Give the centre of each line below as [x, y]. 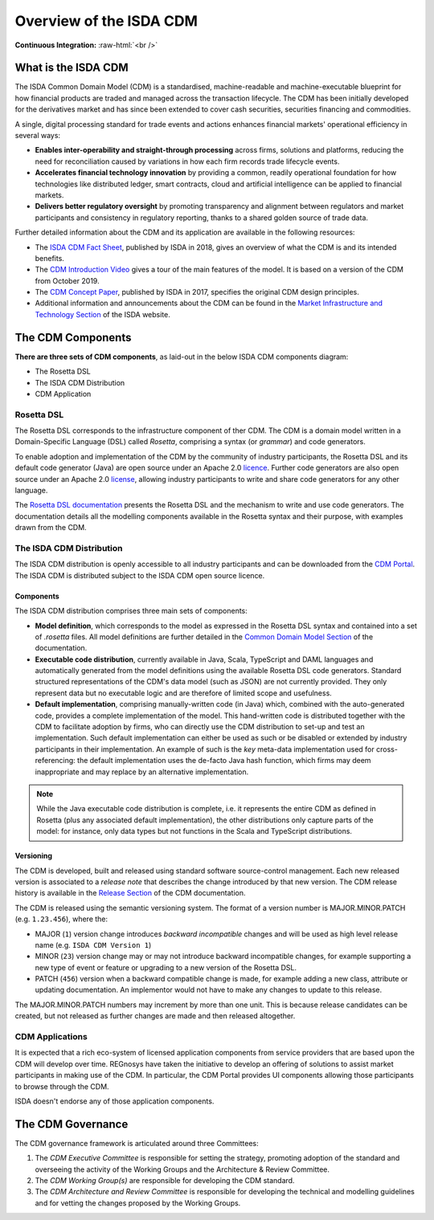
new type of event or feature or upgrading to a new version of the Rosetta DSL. [166, 967]
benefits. [49, 258]
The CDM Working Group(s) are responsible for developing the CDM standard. [165, 1181]
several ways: [37, 136]
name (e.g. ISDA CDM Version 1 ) [93, 945]
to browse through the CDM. [62, 1086]
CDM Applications [51, 1037]
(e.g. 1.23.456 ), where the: [61, 919]
